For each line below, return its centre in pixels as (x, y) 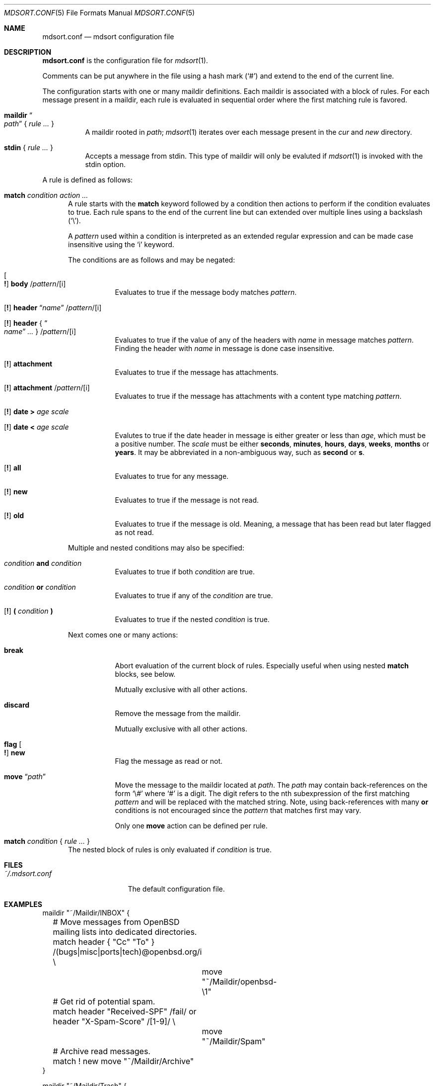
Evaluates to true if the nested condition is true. (192, 619)
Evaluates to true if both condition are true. (185, 572)
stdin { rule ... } (29, 147)
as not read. (134, 532)
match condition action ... (46, 195)
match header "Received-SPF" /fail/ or (125, 1011)
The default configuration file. (176, 889)
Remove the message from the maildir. (178, 713)
